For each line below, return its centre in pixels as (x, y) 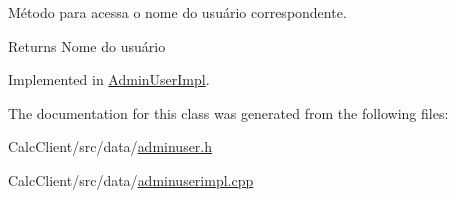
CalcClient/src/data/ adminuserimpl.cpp (131, 179)
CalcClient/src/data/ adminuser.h (110, 146)
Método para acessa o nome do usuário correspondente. (177, 12)
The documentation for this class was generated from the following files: (228, 112)
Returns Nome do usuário (87, 45)
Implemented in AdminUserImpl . (109, 79)
